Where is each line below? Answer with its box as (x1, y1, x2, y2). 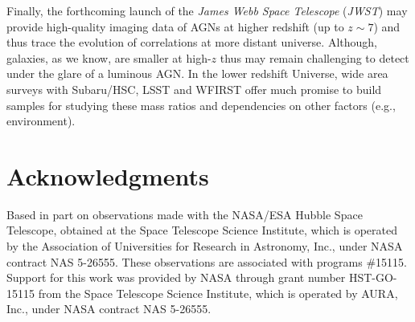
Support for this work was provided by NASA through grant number (6, 269, 346, 286)
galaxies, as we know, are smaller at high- (6, 49, 212, 66)
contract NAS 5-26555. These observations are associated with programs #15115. (6, 253, 407, 270)
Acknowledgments (6, 159, 209, 192)
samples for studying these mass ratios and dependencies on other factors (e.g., (6, 96, 396, 113)
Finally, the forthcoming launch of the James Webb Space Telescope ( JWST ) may (6, 2, 408, 18)
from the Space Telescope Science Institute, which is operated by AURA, (38, 284, 398, 301)
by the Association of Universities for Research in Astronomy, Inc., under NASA (6, 238, 403, 255)
